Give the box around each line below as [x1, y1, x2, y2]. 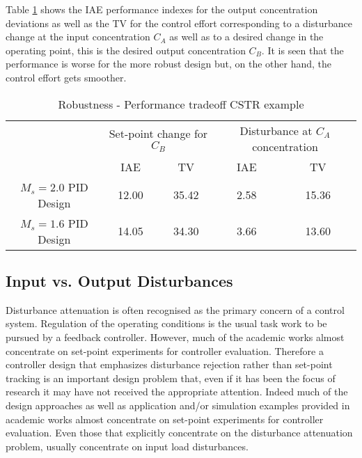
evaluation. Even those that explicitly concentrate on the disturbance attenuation [6, 425, 353, 440]
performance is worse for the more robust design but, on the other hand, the [6, 56, 332, 71]
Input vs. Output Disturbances [6, 269, 233, 291]
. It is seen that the [261, 42, 344, 57]
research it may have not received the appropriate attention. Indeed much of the [6, 384, 348, 399]
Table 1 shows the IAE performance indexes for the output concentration [6, 2, 318, 16]
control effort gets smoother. [6, 70, 127, 84]
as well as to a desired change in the [169, 29, 324, 44]
